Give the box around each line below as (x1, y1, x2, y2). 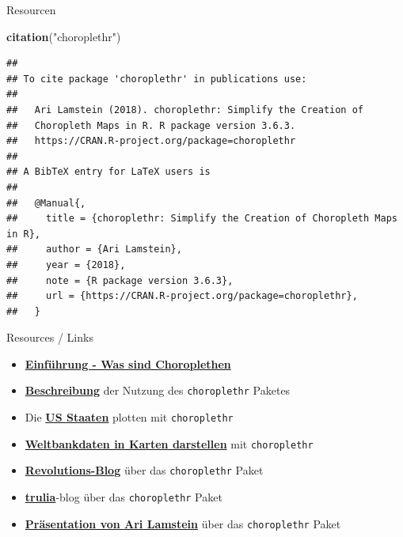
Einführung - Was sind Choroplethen (25, 355, 231, 372)
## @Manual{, (6, 197, 86, 209)
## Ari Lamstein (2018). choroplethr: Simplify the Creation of (6, 104, 364, 115)
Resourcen (6, 2, 56, 17)
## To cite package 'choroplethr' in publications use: (6, 73, 307, 85)
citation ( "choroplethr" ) (6, 28, 121, 44)
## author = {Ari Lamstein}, (6, 244, 182, 255)
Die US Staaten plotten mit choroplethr (25, 409, 234, 425)
